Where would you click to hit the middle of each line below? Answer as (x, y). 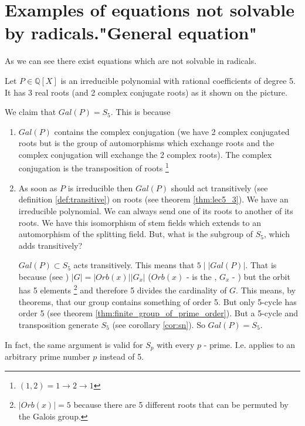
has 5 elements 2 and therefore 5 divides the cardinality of (123, 289)
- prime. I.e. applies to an (249, 344)
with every (176, 344)
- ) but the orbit (261, 276)
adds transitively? (50, 245)
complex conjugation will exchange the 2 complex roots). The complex (145, 154)
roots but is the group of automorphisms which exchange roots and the (146, 143)
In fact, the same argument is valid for (74, 344)
